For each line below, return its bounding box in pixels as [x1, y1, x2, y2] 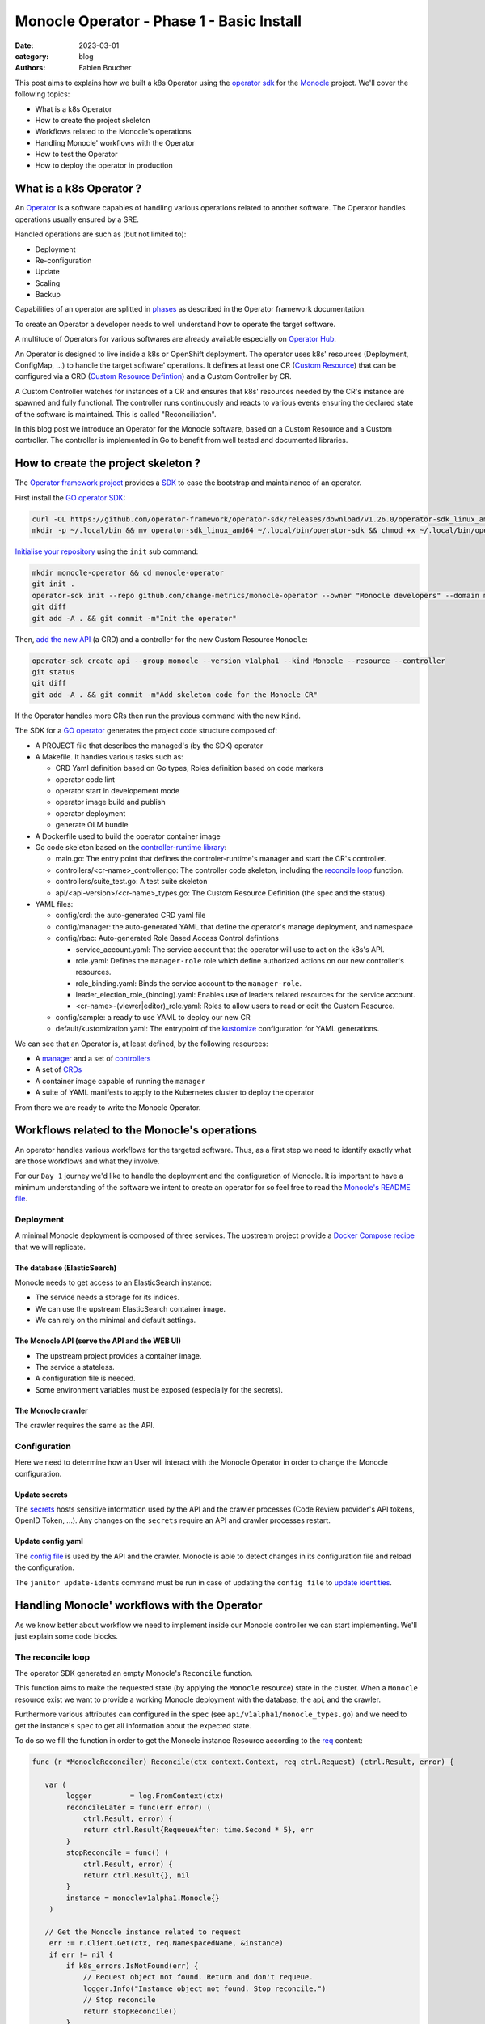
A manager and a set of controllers [35, 1053, 151, 1064]
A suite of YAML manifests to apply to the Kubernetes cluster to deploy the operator [35, 1087, 314, 1097]
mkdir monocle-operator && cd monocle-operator [32, 568, 224, 578]
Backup [35, 290, 61, 300]
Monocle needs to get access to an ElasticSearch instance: [15, 1278, 212, 1287]
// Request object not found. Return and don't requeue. [82, 1972, 314, 1982]
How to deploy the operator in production [35, 160, 173, 170]
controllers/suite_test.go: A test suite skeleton [55, 877, 208, 887]
